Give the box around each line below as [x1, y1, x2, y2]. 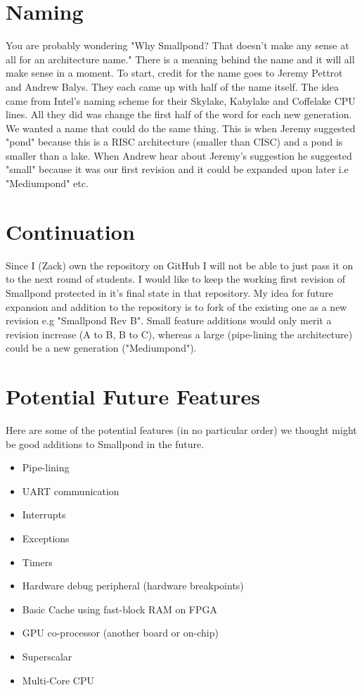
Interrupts [22, 507, 66, 522]
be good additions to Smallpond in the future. [6, 436, 205, 451]
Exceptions [22, 531, 70, 546]
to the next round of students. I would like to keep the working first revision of [6, 271, 346, 286]
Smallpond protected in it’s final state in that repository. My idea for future [6, 285, 333, 300]
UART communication [22, 483, 119, 498]
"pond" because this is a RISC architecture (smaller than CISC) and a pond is [6, 134, 343, 149]
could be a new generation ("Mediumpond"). [6, 340, 197, 355]
